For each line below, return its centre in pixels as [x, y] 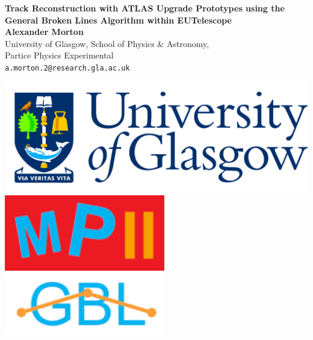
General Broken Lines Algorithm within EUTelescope [118, 20]
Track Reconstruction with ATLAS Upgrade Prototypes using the [145, 8]
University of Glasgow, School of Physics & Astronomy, [107, 43]
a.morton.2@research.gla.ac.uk [67, 68]
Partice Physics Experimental [59, 55]
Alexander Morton [44, 32]
